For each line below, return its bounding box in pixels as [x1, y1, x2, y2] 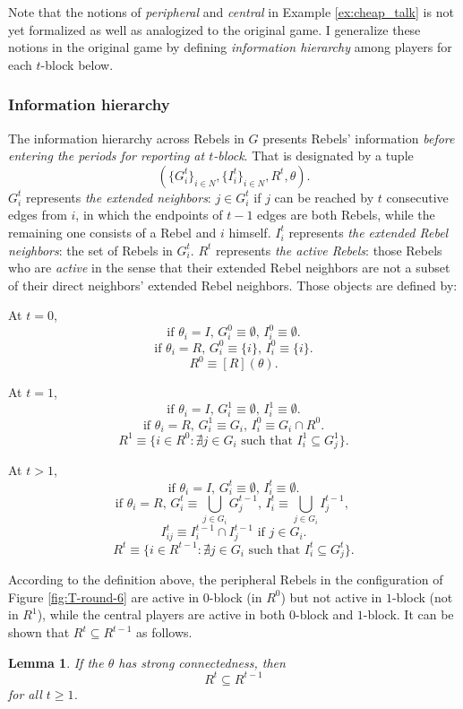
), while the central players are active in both [37, 605, 286, 624]
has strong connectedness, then [118, 653, 286, 671]
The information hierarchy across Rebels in [8, 128, 244, 147]
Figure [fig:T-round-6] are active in [8, 587, 200, 606]
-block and [296, 605, 354, 624]
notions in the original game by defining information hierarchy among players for [8, 38, 452, 56]
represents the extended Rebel [288, 222, 449, 241]
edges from [8, 205, 67, 224]
